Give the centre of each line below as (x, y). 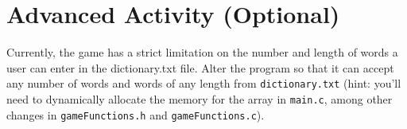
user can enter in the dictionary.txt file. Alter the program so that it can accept (200, 67)
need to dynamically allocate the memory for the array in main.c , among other (200, 98)
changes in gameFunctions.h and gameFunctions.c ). (136, 114)
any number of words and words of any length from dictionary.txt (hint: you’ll (204, 83)
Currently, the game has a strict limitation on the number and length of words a (202, 52)
